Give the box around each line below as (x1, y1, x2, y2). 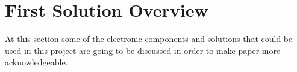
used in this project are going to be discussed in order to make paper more (5, 44, 281, 56)
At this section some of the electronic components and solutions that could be (5, 32, 293, 45)
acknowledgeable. (5, 56, 68, 68)
